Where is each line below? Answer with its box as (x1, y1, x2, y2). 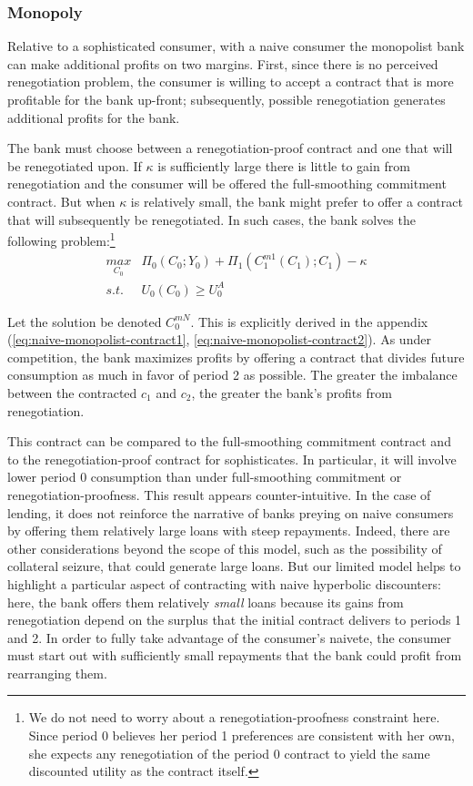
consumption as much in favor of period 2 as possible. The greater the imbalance (7, 365, 458, 384)
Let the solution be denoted (7, 311, 162, 331)
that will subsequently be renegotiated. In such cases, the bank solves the (7, 209, 416, 229)
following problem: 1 (7, 229, 116, 250)
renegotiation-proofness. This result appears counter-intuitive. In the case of (7, 485, 431, 504)
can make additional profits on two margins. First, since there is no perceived (7, 54, 438, 73)
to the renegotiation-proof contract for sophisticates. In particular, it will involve (7, 449, 457, 468)
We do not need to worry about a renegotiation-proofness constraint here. (28, 708, 440, 727)
